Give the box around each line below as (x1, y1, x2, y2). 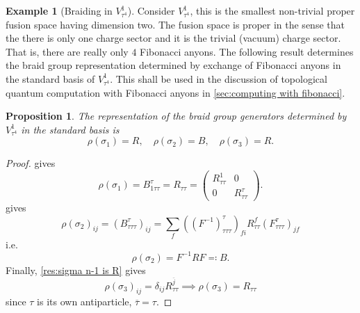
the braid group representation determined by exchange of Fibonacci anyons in (6, 58, 341, 72)
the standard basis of (6, 71, 95, 86)
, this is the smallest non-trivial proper (190, 3, 355, 17)
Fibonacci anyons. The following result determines (140, 44, 354, 58)
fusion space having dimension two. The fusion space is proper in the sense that (6, 17, 345, 31)
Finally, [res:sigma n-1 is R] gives (6, 262, 146, 277)
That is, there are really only (6, 44, 129, 58)
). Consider (127, 3, 175, 17)
